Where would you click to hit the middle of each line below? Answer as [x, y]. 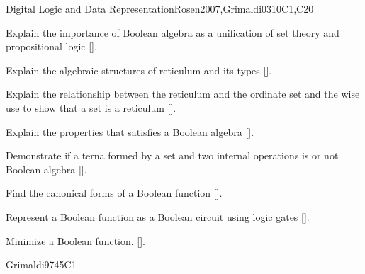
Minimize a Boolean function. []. [75, 240]
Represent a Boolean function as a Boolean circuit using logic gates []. [158, 216]
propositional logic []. [51, 46]
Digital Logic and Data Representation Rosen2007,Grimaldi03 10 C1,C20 [160, 8]
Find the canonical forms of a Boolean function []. [114, 193]
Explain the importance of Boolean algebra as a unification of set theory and [173, 32]
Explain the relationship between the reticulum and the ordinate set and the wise [183, 94]
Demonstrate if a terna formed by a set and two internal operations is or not [172, 155]
